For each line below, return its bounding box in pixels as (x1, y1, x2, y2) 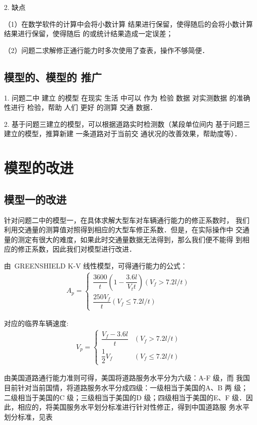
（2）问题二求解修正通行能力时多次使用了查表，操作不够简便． (4, 45, 209, 55)
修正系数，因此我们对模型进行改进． (17, 244, 136, 254)
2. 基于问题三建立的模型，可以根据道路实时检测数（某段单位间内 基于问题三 (4, 118, 251, 129)
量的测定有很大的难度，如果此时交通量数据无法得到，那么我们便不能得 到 (4, 234, 243, 244)
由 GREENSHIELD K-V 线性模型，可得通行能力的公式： (4, 260, 188, 270)
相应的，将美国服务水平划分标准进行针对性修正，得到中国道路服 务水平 (17, 402, 250, 412)
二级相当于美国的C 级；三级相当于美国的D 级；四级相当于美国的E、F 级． (4, 392, 246, 402)
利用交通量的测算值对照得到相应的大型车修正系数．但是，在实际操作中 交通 (4, 224, 250, 235)
